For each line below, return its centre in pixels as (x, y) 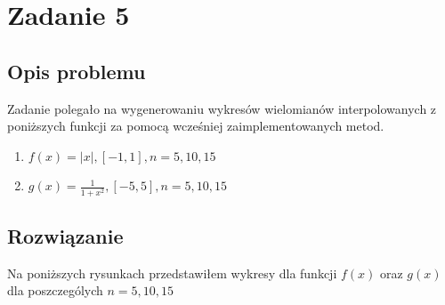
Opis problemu (77, 71)
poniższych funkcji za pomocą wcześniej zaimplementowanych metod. (196, 126)
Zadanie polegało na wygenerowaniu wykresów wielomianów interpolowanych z (222, 108)
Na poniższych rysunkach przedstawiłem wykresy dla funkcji (172, 273)
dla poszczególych (55, 290)
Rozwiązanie (65, 235)
